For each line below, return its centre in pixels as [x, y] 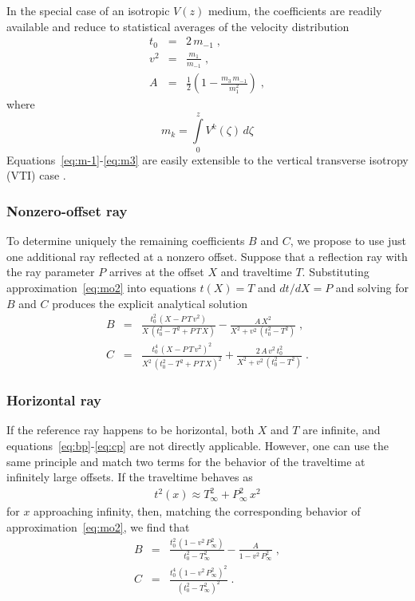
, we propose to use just [348, 241]
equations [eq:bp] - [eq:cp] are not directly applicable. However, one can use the [198, 446]
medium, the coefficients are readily [295, 10]
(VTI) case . [36, 175]
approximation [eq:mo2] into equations [101, 287]
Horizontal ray [54, 400]
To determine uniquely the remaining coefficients [126, 241]
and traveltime [256, 272]
